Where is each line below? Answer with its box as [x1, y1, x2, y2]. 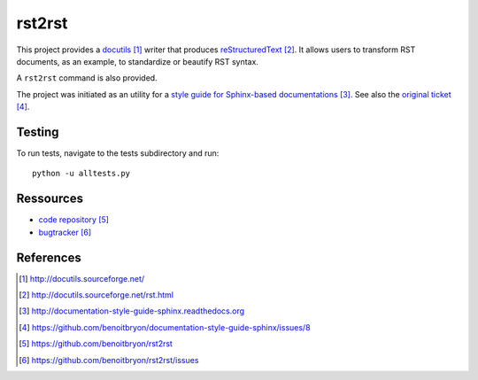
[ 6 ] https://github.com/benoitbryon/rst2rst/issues [19, 354, 199, 365]
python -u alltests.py [32, 168, 131, 179]
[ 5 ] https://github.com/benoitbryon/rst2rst [19, 338, 173, 349]
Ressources [16, 191, 84, 206]
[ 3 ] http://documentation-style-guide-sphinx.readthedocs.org [19, 306, 245, 316]
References [16, 250, 81, 265]
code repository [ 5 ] [38, 214, 110, 225]
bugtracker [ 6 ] [38, 227, 92, 237]
